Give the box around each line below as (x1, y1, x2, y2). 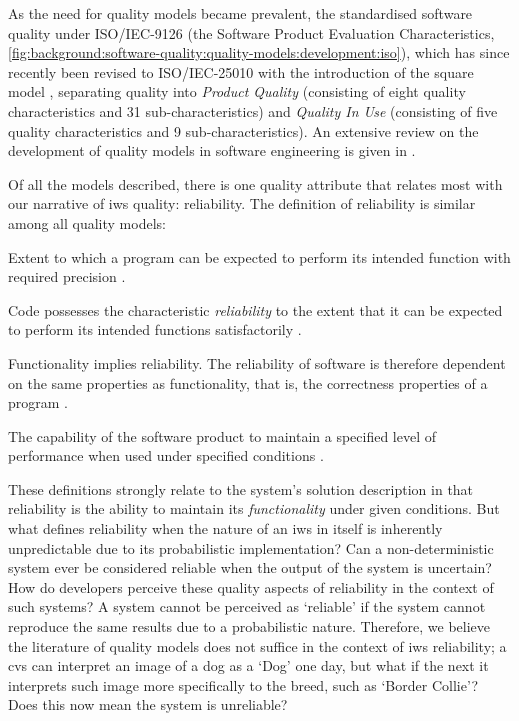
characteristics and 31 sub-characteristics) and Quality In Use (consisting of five (8, 100, 498, 121)
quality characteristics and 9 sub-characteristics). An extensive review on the (8, 120, 479, 141)
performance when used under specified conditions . (8, 445, 324, 466)
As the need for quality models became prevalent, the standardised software (8, 3, 473, 23)
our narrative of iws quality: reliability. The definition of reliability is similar (8, 193, 476, 214)
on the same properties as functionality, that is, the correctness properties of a (8, 372, 488, 393)
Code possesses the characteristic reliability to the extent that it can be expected (8, 299, 503, 320)
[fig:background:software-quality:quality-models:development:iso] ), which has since (8, 42, 510, 63)
